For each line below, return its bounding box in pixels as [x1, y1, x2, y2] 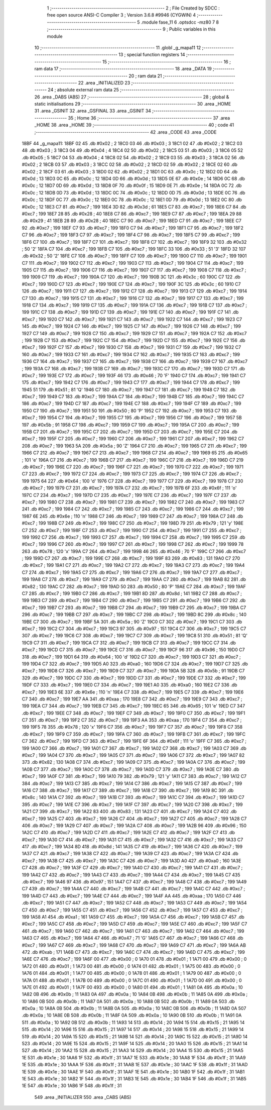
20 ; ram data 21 [128, 73, 163, 79]
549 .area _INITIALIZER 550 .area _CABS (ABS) [34, 1094, 131, 1100]
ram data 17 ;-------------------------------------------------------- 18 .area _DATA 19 [34, 66, 212, 72]
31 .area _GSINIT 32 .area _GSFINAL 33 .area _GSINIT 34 [34, 108, 152, 114]
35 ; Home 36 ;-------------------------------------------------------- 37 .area [68, 115, 230, 121]
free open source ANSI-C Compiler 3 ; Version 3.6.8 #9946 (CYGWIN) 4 [47, 12, 196, 18]
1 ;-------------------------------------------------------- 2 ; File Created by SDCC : [47, 5, 220, 11]
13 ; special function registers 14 [118, 52, 185, 58]
